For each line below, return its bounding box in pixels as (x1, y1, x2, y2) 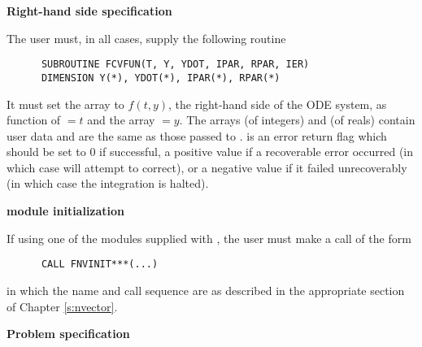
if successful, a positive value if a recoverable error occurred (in (99, 143, 414, 160)
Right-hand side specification (7, 2, 172, 19)
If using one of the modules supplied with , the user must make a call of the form (7, 229, 411, 246)
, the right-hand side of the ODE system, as (168, 95, 387, 112)
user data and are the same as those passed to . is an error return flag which (7, 127, 387, 144)
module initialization (7, 202, 125, 219)
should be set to (7, 143, 86, 160)
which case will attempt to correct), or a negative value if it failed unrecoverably (7, 158, 407, 176)
